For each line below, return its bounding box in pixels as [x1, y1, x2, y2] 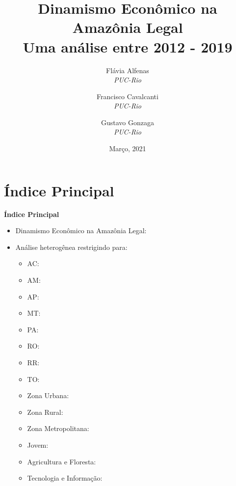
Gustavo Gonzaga [101, 117, 154, 127]
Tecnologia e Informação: [27, 473, 103, 483]
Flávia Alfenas [106, 65, 149, 75]
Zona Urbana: [27, 390, 69, 401]
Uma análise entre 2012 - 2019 [23, 36, 233, 56]
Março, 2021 [109, 143, 146, 154]
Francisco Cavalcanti [97, 91, 158, 101]
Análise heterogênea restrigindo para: [15, 242, 128, 252]
